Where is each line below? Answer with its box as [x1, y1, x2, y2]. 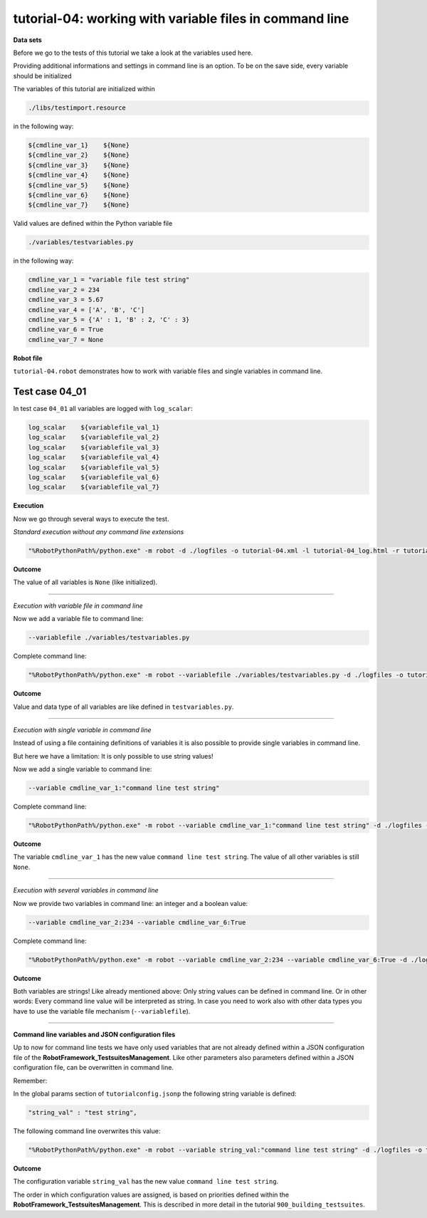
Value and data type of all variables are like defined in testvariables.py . [13, 702, 234, 711]
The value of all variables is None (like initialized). [13, 578, 158, 587]
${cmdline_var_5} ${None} [28, 181, 130, 189]
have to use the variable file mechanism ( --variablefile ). [13, 1006, 191, 1015]
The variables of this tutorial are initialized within [13, 85, 156, 93]
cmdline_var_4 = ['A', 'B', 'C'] [28, 306, 145, 313]
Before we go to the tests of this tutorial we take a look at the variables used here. [13, 48, 253, 57]
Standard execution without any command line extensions [13, 528, 184, 536]
